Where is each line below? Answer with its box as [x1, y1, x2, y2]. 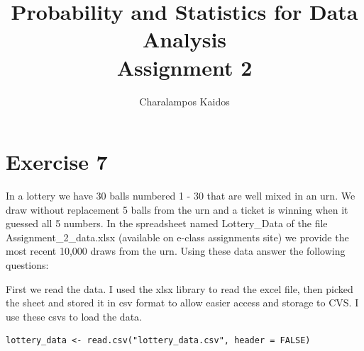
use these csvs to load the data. [6, 309, 142, 323]
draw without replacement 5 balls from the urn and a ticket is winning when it [6, 202, 348, 217]
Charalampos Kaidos [139, 93, 230, 108]
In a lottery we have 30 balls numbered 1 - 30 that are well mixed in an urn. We [6, 188, 355, 203]
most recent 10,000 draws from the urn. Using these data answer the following [6, 243, 346, 258]
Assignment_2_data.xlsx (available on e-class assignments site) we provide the [6, 229, 349, 244]
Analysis [142, 25, 227, 54]
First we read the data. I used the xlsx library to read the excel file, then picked [6, 281, 353, 296]
